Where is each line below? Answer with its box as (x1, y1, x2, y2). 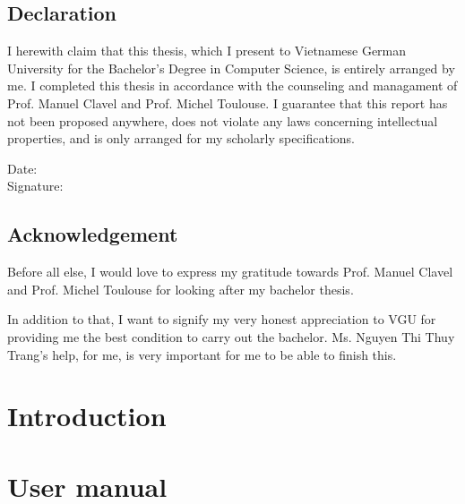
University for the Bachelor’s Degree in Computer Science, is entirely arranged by (7, 58, 455, 77)
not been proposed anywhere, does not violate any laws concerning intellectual (7, 111, 438, 130)
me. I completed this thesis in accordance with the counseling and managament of (7, 76, 458, 95)
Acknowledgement (7, 220, 178, 248)
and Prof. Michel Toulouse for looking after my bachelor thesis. (7, 279, 354, 298)
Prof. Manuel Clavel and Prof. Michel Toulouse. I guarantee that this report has (7, 93, 448, 112)
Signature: (7, 176, 64, 195)
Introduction (7, 397, 167, 434)
